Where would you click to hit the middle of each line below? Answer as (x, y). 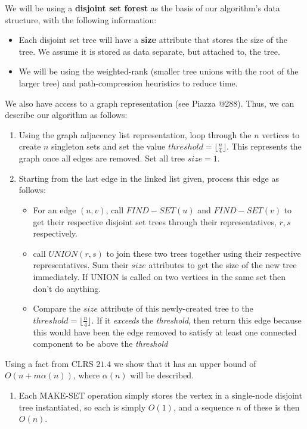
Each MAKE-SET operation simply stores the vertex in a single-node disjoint (160, 395)
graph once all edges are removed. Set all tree (102, 158)
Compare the (57, 308)
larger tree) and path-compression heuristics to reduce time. (128, 83)
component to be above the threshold (100, 343)
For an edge (55, 209)
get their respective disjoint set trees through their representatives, (155, 221)
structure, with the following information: (81, 19)
